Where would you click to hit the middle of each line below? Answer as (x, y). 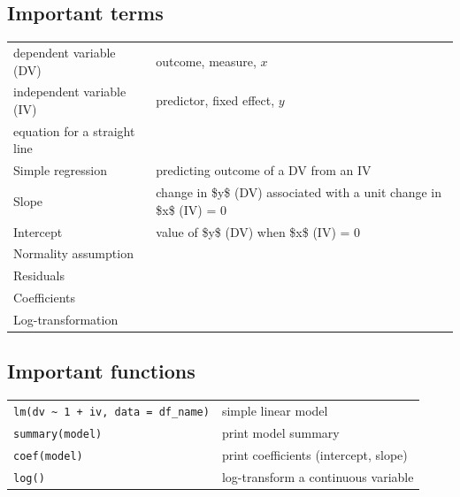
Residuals (39, 275)
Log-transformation (66, 319)
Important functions (101, 371)
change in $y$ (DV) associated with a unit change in (299, 192)
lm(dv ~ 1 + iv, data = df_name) (111, 412)
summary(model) (58, 434)
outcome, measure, (206, 61)
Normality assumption (73, 253)
